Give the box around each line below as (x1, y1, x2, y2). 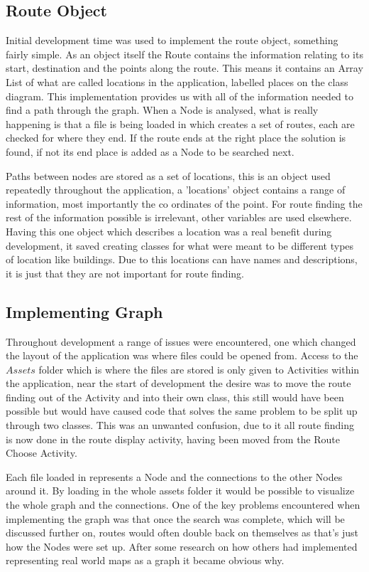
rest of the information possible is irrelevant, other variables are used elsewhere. (6, 210, 352, 225)
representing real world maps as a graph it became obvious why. (6, 553, 285, 568)
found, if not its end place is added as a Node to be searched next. (6, 144, 294, 159)
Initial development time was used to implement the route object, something (6, 33, 338, 48)
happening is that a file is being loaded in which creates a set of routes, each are (6, 116, 355, 131)
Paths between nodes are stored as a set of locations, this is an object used (6, 168, 331, 183)
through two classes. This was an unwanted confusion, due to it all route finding (6, 418, 354, 433)
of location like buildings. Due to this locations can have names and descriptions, (6, 252, 358, 267)
